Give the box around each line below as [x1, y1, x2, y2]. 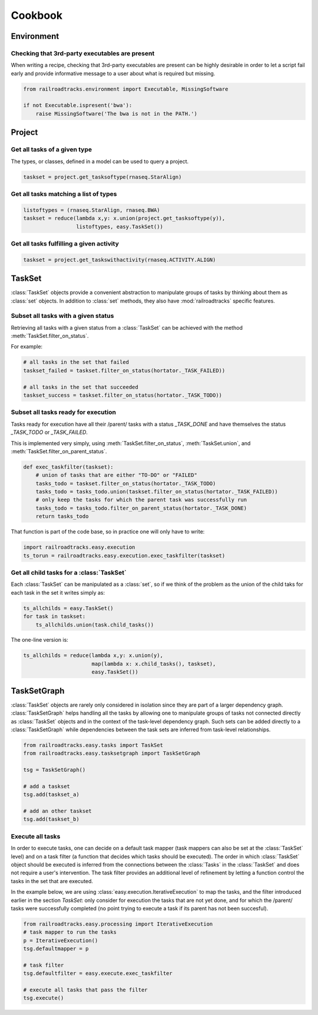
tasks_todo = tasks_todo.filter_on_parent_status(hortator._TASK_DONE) [35, 505, 247, 512]
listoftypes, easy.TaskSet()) [75, 223, 163, 230]
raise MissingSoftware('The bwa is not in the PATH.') [35, 110, 197, 117]
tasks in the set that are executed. [11, 877, 94, 884]
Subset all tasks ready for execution [11, 408, 116, 416]
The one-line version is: [11, 636, 69, 644]
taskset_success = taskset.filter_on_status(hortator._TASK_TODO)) [23, 392, 223, 399]
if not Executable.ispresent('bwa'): [23, 102, 132, 109]
